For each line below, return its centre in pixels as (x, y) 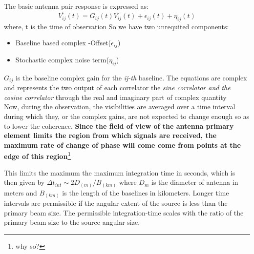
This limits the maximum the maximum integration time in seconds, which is (120, 172)
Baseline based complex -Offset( (63, 43)
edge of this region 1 (38, 155)
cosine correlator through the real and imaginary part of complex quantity (115, 97)
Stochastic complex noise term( (62, 59)
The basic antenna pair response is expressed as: (76, 6)
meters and (21, 192)
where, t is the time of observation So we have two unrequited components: (116, 26)
